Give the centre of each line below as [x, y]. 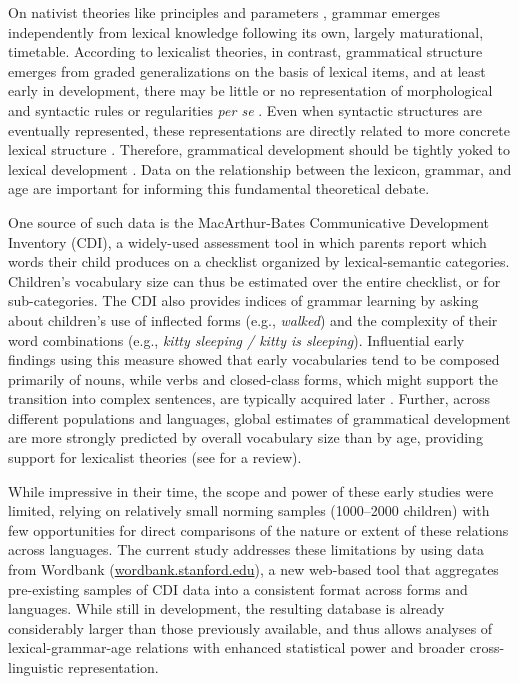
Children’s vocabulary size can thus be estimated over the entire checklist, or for [254, 280]
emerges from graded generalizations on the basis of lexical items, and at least [247, 70]
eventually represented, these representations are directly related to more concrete [259, 129]
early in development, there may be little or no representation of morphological [250, 90]
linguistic [36, 667]
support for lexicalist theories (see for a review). [155, 457]
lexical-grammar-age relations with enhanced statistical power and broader [237, 647]
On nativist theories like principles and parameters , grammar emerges [224, 12]
